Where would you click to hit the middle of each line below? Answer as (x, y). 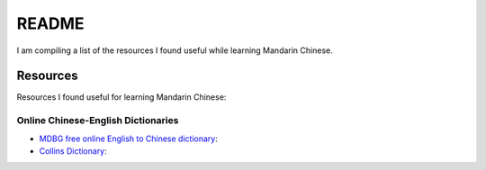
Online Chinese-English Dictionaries (98, 121)
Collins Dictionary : (73, 151)
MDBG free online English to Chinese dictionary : (128, 139)
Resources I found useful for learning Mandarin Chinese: (121, 97)
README (50, 23)
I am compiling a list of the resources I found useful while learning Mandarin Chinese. (175, 50)
